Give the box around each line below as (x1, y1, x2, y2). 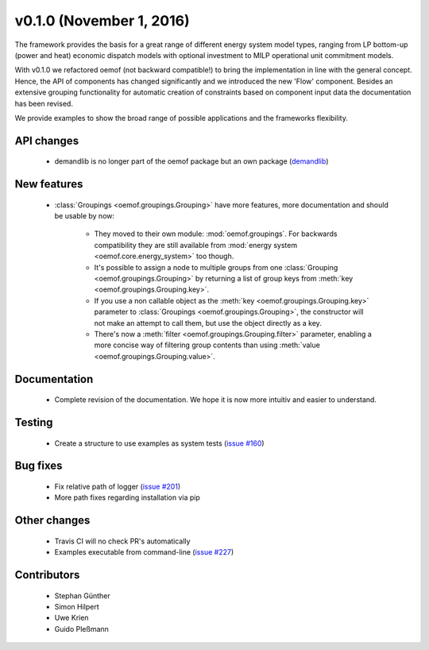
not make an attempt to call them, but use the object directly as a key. (94, 318, 322, 327)
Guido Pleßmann (54, 624, 109, 633)
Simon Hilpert (54, 602, 99, 611)
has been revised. (14, 99, 73, 108)
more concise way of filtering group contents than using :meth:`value (94, 340, 321, 350)
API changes (14, 133, 79, 147)
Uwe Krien (54, 613, 89, 623)
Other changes (14, 513, 91, 528)
